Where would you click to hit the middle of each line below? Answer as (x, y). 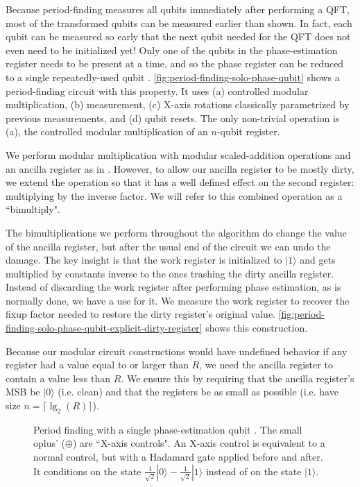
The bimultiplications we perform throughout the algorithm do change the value (176, 232)
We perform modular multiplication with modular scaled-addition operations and (178, 154)
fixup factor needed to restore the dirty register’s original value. (141, 314)
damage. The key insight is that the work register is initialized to (144, 260)
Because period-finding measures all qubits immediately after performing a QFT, (178, 9)
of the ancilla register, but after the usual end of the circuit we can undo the (168, 246)
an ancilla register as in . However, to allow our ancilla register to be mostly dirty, (180, 168)
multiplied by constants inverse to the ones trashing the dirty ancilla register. (170, 273)
